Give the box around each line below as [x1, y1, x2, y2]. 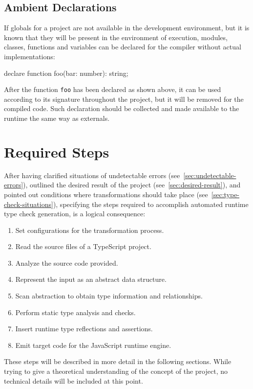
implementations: [4, 51, 55, 61]
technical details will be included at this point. [4, 375, 143, 386]
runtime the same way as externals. [4, 113, 110, 123]
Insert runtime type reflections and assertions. [15, 323, 153, 334]
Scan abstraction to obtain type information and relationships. [15, 291, 203, 301]
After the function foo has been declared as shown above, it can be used [4, 84, 221, 94]
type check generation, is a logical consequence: [4, 208, 146, 219]
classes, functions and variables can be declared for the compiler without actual [4, 42, 241, 52]
